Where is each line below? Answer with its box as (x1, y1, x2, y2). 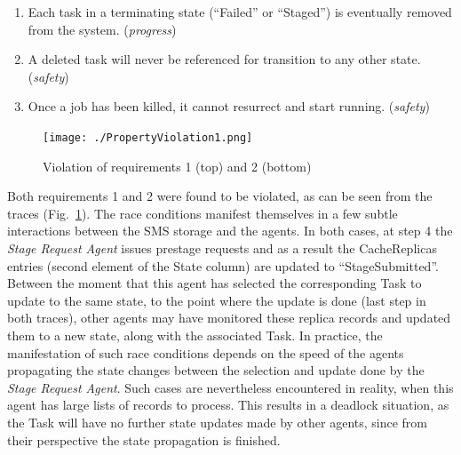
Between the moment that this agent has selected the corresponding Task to (7, 274, 422, 292)
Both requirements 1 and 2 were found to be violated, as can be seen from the (7, 187, 433, 205)
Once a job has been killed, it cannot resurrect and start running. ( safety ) (28, 97, 430, 116)
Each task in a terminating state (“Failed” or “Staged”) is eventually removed (28, 3, 452, 20)
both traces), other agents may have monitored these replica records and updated (7, 308, 451, 327)
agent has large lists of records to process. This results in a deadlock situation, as (7, 395, 449, 414)
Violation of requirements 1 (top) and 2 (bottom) (43, 156, 312, 175)
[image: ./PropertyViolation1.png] (43, 131, 253, 144)
